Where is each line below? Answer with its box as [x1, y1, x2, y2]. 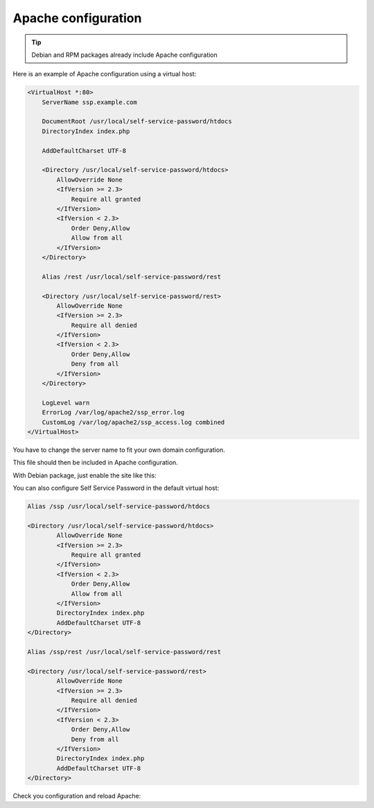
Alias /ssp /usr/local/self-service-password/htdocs [27, 502, 211, 511]
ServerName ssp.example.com [42, 98, 138, 106]
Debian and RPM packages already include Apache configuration [31, 51, 218, 59]
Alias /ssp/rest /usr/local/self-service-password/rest [27, 648, 222, 656]
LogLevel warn [42, 398, 90, 407]
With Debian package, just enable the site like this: [12, 471, 157, 480]
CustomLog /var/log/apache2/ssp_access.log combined [42, 418, 225, 426]
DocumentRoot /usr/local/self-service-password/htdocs [42, 118, 232, 125]
